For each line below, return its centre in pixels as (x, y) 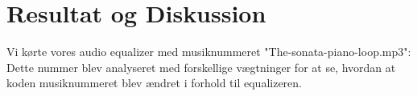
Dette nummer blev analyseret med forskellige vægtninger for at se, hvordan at (201, 67)
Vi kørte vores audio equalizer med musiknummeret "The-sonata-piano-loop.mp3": (209, 52)
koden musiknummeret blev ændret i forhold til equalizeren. (154, 83)
